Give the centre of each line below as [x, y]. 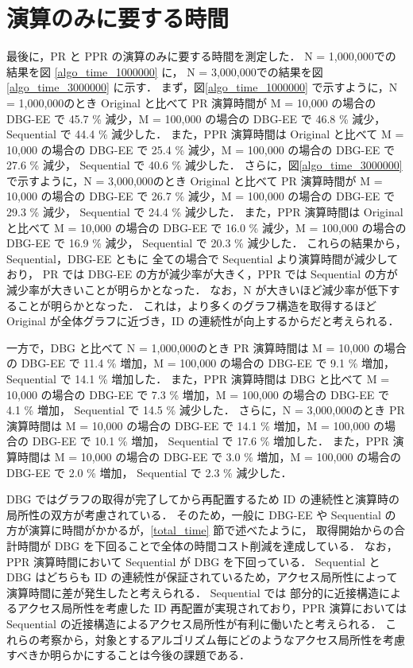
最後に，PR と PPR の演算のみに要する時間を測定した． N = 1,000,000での [201, 56]
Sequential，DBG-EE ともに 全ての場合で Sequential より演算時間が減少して [203, 258]
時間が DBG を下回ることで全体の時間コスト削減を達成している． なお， [207, 545]
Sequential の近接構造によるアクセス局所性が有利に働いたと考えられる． [194, 623]
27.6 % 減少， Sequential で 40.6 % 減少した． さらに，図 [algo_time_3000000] [205, 165]
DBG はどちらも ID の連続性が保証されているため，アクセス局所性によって [202, 577]
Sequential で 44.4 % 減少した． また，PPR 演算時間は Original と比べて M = [205, 134]
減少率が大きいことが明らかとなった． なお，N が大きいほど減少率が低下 [198, 290]
